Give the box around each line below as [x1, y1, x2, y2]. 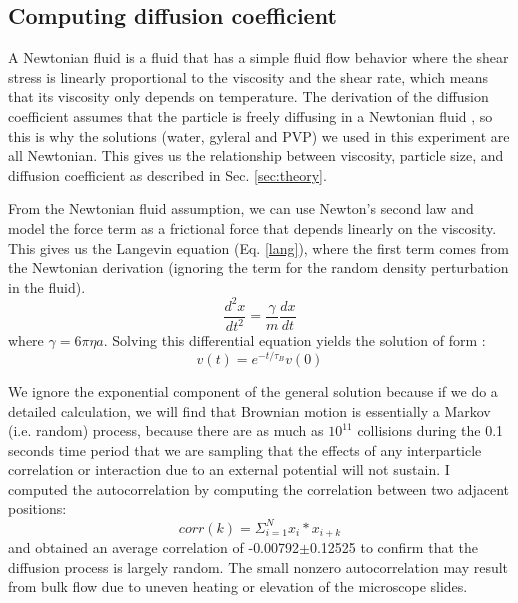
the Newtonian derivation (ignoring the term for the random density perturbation [8, 257, 509, 278]
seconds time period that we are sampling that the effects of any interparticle [8, 439, 482, 460]
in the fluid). [8, 276, 86, 297]
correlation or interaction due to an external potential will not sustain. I [8, 459, 450, 480]
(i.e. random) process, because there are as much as [8, 420, 324, 441]
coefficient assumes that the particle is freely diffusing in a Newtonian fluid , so [8, 105, 493, 126]
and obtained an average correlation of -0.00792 [8, 537, 300, 558]
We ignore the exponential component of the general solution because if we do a [8, 380, 498, 401]
